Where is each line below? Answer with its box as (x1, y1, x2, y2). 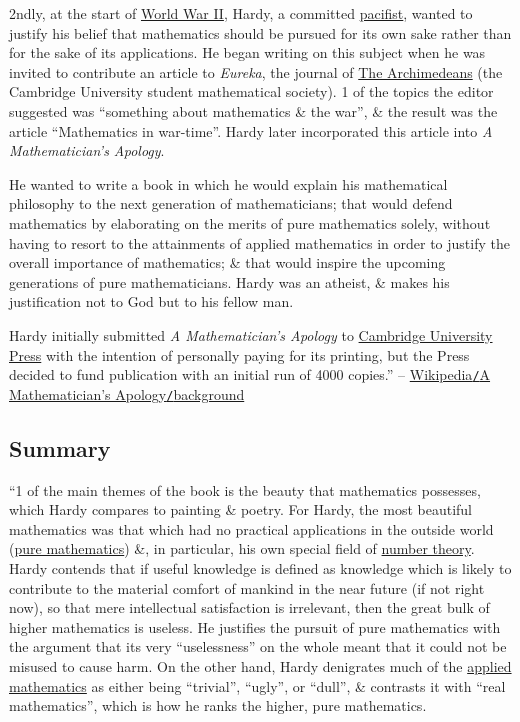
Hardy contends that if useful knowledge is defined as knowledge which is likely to (9, 557, 512, 578)
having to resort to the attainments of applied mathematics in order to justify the (9, 232, 510, 253)
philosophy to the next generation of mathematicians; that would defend (9, 193, 453, 214)
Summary (9, 432, 111, 463)
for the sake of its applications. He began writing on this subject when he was (9, 42, 486, 63)
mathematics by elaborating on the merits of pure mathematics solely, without (9, 212, 491, 233)
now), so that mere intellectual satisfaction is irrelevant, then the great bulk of (9, 597, 490, 618)
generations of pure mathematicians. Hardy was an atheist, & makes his (9, 271, 450, 292)
